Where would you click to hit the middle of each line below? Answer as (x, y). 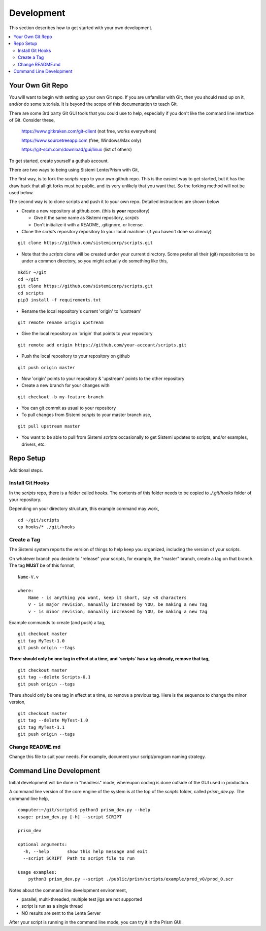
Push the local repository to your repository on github (76, 356)
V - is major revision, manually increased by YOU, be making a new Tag (118, 605)
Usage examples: (37, 872)
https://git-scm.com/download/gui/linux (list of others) (77, 149)
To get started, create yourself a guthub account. (59, 161)
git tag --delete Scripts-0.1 (54, 677)
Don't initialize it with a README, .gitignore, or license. (89, 224)
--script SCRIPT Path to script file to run (79, 858)
